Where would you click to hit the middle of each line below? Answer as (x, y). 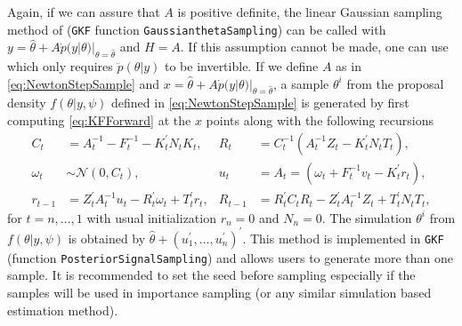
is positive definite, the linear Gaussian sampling (310, 12)
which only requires (60, 66)
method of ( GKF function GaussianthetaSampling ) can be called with (197, 29)
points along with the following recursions (320, 120)
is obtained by (107, 238)
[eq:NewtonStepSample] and (84, 83)
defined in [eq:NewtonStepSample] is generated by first (260, 103)
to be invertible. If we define (241, 66)
